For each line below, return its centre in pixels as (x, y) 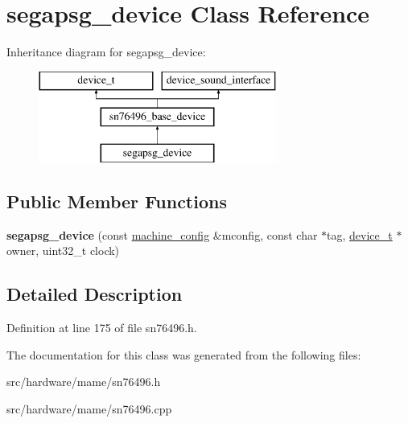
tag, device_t (360, 234)
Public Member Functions (117, 201)
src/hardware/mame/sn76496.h (84, 382)
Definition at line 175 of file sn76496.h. (102, 328)
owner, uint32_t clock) (63, 251)
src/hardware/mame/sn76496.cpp (89, 409)
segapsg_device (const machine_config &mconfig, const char (162, 234)
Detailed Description (95, 294)
